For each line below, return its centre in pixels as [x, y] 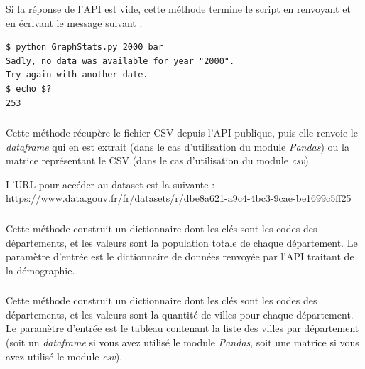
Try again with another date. [77, 75]
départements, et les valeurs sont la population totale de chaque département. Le [182, 242]
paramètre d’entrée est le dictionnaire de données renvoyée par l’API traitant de [180, 256]
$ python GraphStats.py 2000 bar [85, 47]
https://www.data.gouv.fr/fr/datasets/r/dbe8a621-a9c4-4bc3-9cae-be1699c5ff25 [179, 198]
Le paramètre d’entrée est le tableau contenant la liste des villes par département [182, 328]
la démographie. [40, 270]
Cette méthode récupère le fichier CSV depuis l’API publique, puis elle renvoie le [182, 133]
